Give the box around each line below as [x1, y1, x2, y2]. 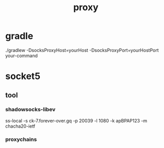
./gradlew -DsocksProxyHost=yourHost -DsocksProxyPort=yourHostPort [5, 47, 159, 53]
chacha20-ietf [5, 123, 36, 129]
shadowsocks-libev [5, 106, 56, 113]
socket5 [5, 70, 41, 82]
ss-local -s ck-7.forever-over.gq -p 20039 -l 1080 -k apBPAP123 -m [5, 117, 147, 124]
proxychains [5, 136, 37, 143]
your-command [5, 53, 38, 59]
